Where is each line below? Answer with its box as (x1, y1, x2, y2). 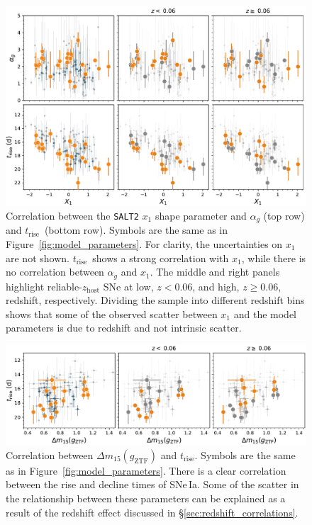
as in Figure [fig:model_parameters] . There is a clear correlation (6, 463, 286, 478)
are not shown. (6, 250, 69, 265)
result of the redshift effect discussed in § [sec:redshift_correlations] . (6, 504, 299, 519)
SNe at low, (103, 278, 154, 293)
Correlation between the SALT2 (6, 208, 139, 222)
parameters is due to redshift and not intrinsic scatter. (6, 320, 242, 335)
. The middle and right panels (150, 264, 280, 279)
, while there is (241, 250, 306, 265)
